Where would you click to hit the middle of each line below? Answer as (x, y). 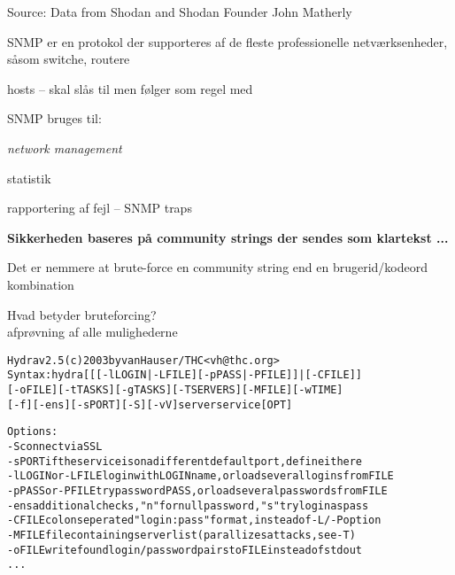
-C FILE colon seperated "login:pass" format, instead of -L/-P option (194, 521)
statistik (29, 178)
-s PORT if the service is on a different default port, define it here (185, 461)
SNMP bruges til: (54, 118)
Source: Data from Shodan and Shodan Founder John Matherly (180, 12)
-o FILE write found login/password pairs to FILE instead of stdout (185, 550)
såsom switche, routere (69, 59)
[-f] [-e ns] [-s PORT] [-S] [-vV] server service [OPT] (150, 404)
